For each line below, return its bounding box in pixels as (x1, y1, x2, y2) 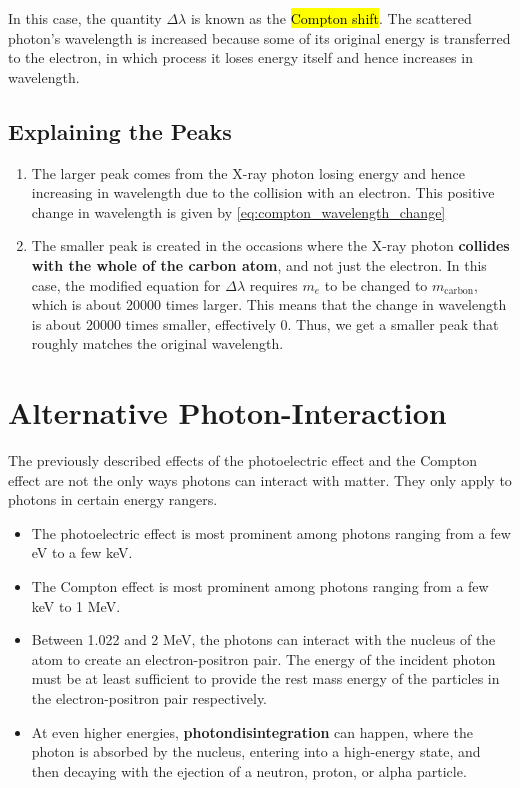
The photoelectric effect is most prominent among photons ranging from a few (31, 522, 511, 543)
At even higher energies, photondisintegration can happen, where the (31, 721, 473, 742)
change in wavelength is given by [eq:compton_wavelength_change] (31, 201, 446, 222)
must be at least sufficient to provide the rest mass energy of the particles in (31, 668, 500, 689)
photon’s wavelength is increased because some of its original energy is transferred (8, 27, 511, 48)
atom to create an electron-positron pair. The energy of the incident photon (31, 648, 496, 669)
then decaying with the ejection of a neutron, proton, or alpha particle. (31, 760, 467, 781)
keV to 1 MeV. (31, 595, 121, 616)
